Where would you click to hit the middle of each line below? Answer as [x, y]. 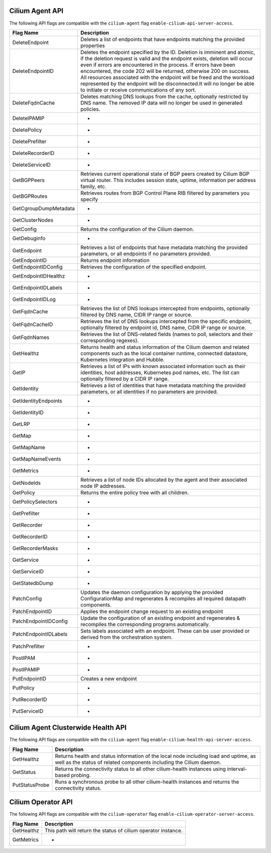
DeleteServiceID [32, 164]
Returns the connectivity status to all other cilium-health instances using [140, 769]
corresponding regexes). [110, 340]
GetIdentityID [28, 412]
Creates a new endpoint [109, 678]
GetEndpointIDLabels [37, 288]
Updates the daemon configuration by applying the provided [152, 592]
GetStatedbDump [33, 583]
